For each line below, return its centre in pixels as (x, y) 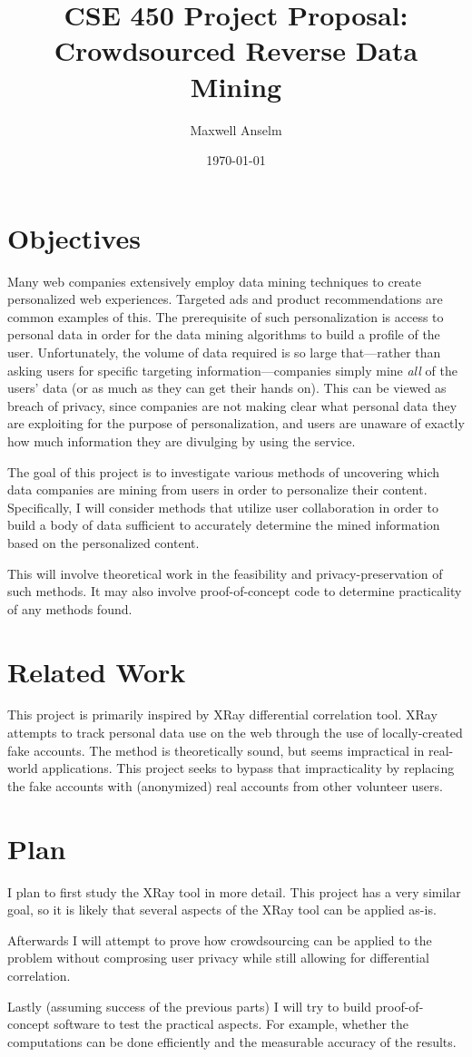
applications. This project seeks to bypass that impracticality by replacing (248, 768)
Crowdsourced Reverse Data (236, 50)
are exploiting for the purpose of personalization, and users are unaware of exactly (236, 423)
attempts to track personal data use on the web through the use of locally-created (235, 733)
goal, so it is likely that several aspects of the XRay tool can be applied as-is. (222, 910)
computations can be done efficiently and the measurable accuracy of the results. (232, 1041)
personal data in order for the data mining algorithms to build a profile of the (224, 334)
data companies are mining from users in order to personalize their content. (217, 489)
